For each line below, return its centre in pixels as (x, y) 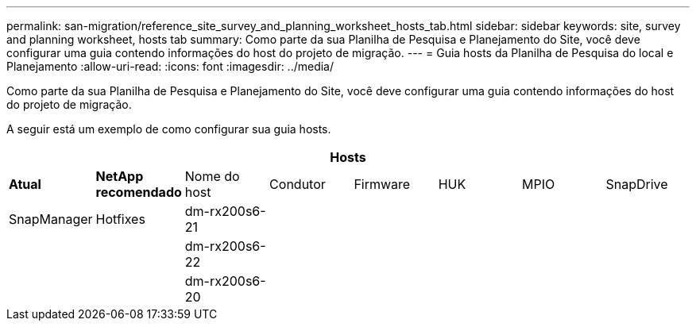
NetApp (120, 176)
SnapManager (51, 219)
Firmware (382, 184)
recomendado (139, 192)
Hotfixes (120, 219)
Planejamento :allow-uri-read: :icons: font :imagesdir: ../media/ (170, 66)
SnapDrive (637, 184)
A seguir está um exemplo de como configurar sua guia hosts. (169, 129)
